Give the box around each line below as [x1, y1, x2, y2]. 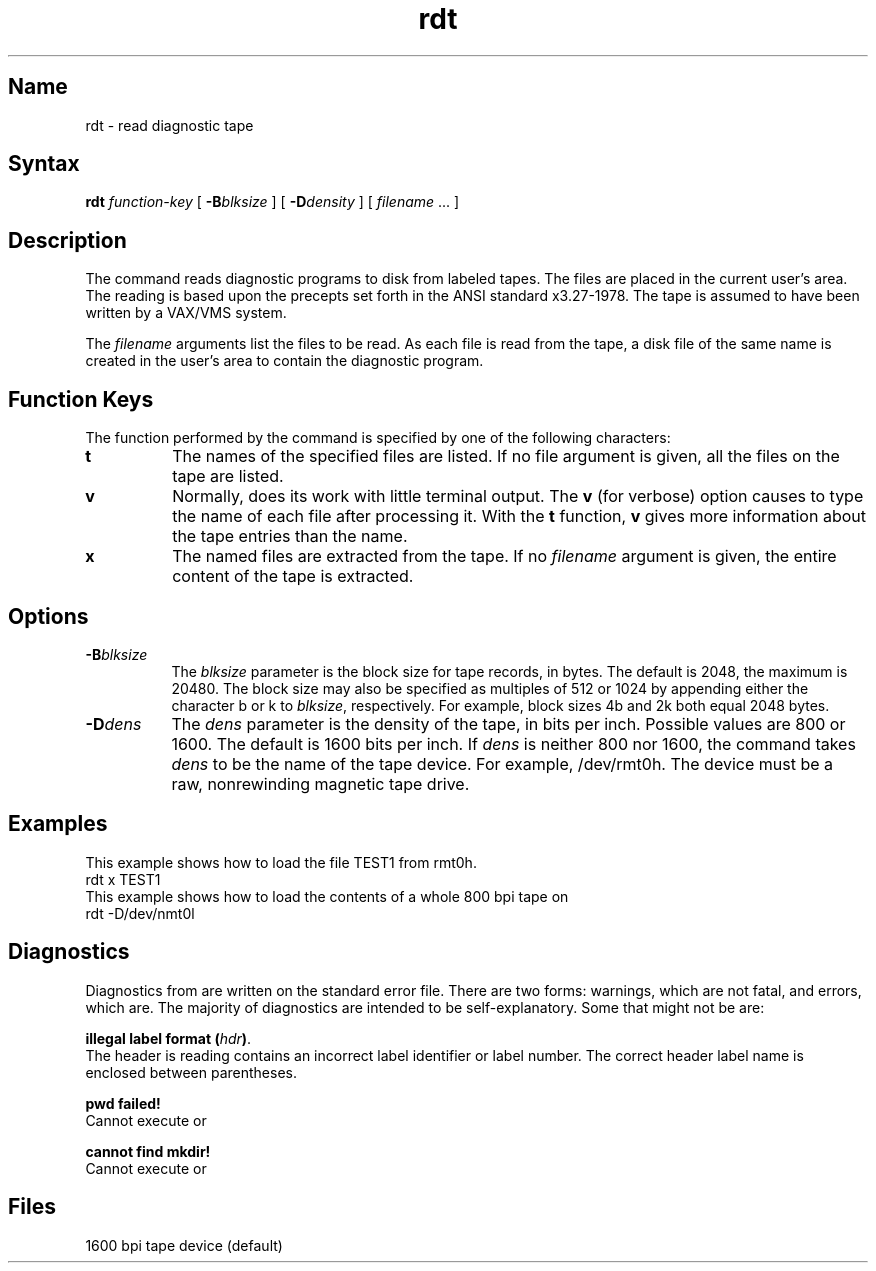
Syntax [8, 151, 80, 177]
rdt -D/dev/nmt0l [85, 904, 195, 922]
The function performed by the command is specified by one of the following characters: [85, 429, 671, 447]
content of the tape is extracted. [172, 566, 414, 587]
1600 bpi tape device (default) [85, 1236, 283, 1254]
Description [8, 227, 127, 253]
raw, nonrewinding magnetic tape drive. [171, 773, 470, 794]
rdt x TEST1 [85, 870, 161, 888]
